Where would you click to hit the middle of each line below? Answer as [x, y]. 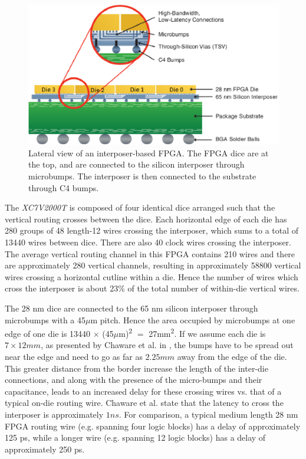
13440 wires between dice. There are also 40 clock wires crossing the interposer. [148, 242]
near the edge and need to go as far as [74, 356]
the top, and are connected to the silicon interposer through [136, 164]
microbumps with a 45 [45, 319]
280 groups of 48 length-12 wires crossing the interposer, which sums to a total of [152, 230]
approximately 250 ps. [45, 449]
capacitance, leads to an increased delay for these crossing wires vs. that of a [143, 391]
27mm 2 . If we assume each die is [207, 332]
